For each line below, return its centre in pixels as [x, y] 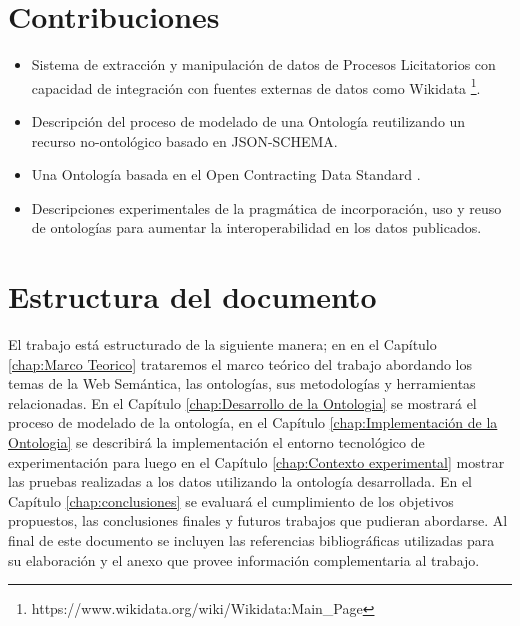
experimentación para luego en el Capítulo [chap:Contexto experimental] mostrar [256, 461]
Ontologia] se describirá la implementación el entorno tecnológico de [216, 442]
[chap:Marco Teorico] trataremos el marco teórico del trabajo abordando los [240, 363]
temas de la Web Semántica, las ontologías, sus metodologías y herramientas [242, 383]
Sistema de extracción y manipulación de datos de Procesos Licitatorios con [263, 64]
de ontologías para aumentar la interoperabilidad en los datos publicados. [256, 227]
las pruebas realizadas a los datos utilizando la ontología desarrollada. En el [240, 481]
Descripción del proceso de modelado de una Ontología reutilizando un [248, 120]
